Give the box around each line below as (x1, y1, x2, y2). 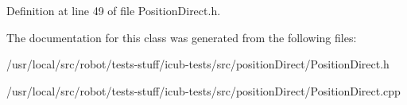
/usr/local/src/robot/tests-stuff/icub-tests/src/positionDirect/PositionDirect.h (6, 56, 390, 72)
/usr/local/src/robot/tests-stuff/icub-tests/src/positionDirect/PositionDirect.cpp (6, 82, 401, 99)
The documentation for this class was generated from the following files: (6, 29, 357, 45)
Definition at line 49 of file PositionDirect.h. (6, 2, 221, 18)
